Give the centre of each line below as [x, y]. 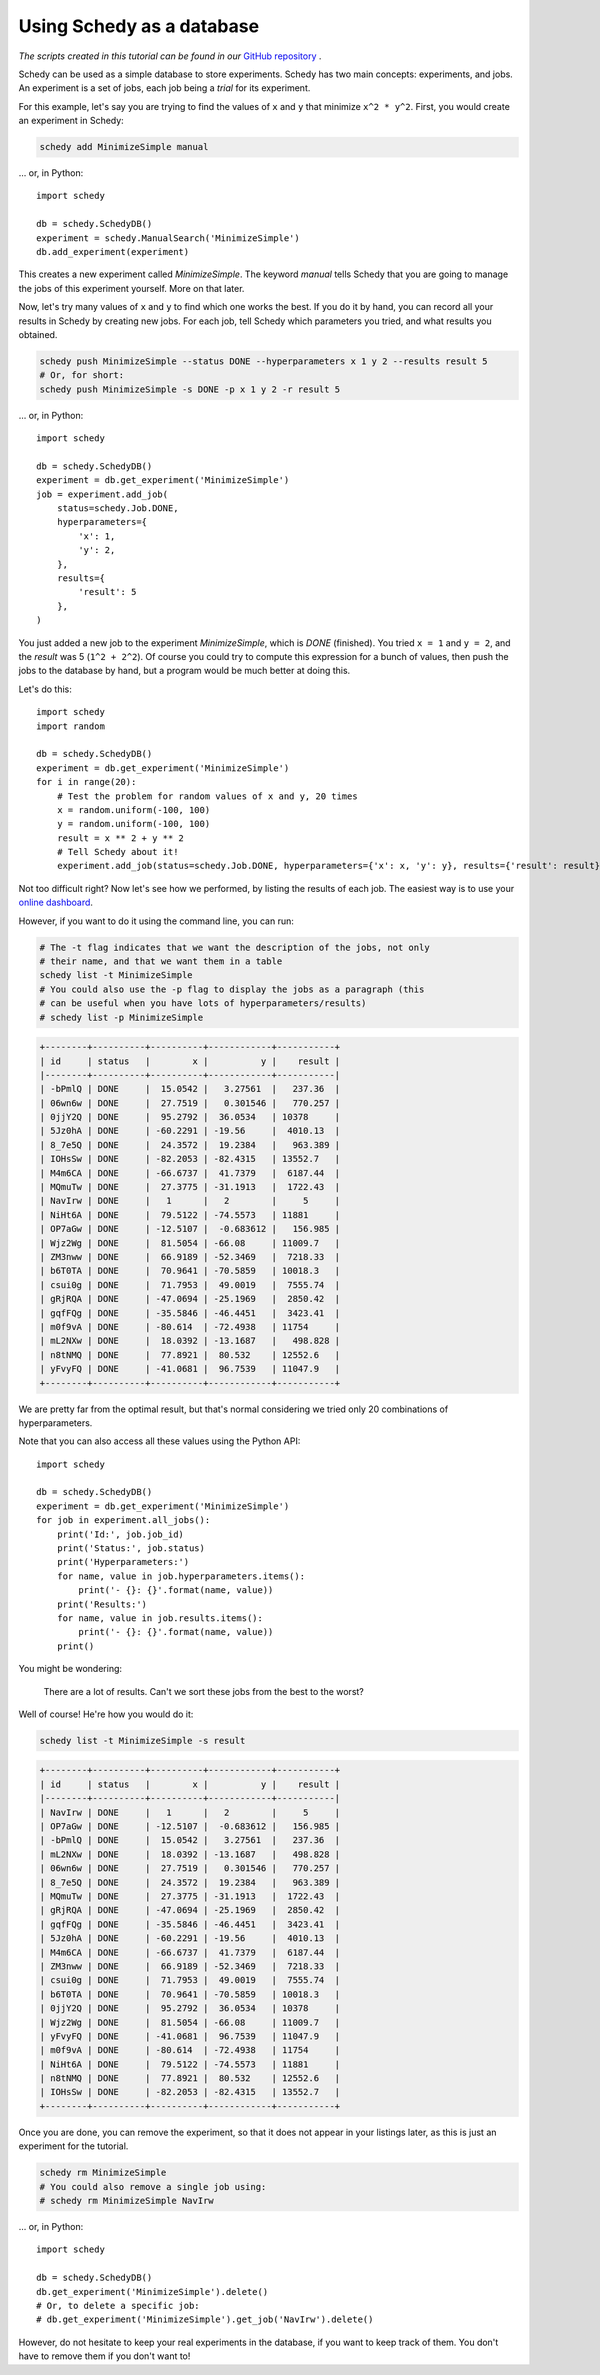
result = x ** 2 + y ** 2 [120, 838]
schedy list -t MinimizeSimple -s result [142, 1740]
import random [70, 726]
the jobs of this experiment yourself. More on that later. [131, 288]
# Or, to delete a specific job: [118, 2305]
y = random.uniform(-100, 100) [133, 824]
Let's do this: [45, 689]
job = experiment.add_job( [102, 494]
